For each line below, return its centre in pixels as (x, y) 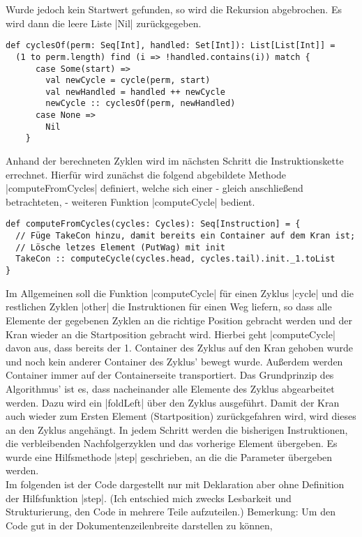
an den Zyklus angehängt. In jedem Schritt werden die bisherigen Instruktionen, (177, 429)
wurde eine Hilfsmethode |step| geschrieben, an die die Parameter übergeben (169, 456)
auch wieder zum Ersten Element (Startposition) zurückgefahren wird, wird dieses (181, 416)
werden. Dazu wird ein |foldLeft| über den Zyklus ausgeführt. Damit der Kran (173, 402)
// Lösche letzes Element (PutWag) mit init (120, 247)
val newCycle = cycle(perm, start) (128, 81)
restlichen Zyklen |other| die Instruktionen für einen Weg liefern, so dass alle (169, 307)
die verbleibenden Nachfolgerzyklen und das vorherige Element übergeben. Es (172, 443)
